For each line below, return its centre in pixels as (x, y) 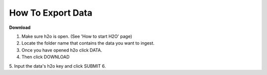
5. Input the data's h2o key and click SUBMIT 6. (58, 66)
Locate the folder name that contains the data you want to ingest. (88, 43)
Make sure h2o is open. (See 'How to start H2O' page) (77, 36)
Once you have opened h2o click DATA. (62, 50)
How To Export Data (51, 13)
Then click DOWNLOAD (45, 57)
